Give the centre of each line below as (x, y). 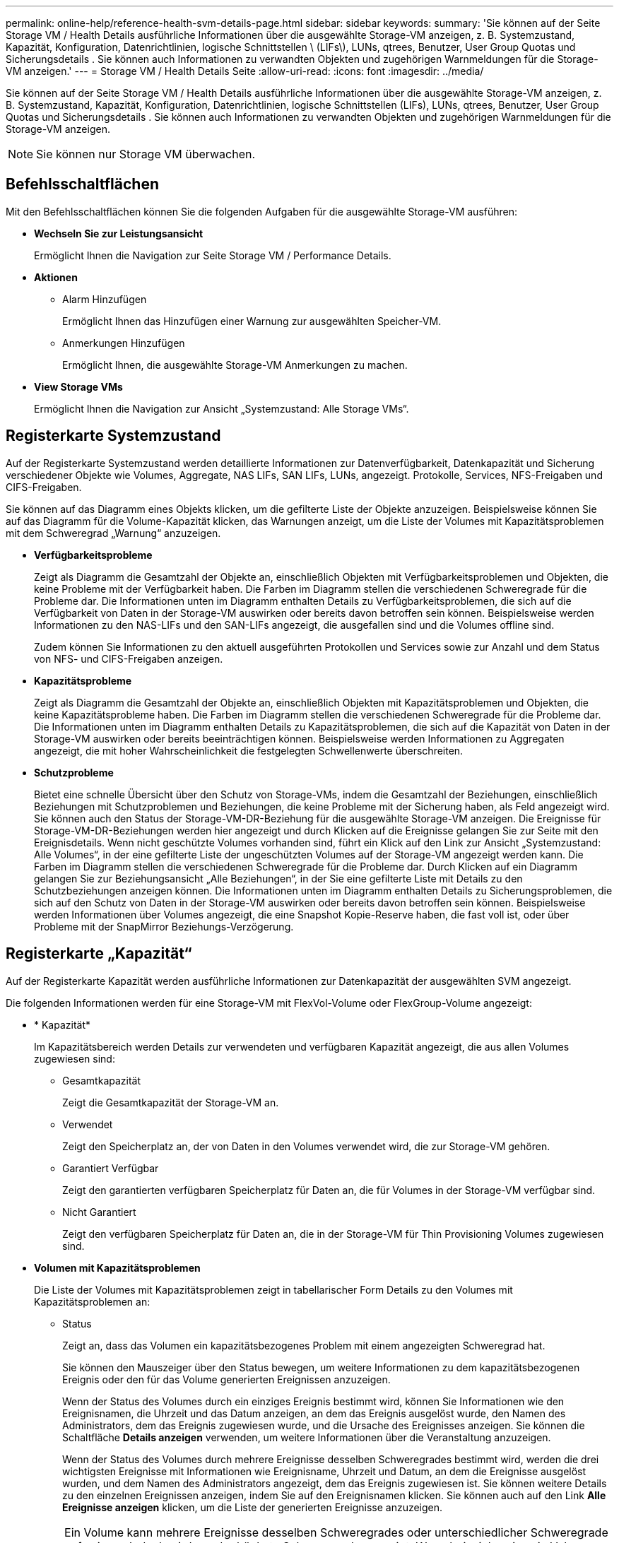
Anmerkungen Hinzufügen (124, 343)
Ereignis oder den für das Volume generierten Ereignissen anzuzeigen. (226, 1379)
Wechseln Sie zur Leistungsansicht (119, 233)
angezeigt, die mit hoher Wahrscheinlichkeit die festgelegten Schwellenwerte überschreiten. (249, 750)
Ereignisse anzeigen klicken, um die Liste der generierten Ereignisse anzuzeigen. (253, 1507)
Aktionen (56, 277)
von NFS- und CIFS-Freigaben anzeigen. (129, 658)
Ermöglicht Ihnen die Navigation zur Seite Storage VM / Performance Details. (213, 255)
